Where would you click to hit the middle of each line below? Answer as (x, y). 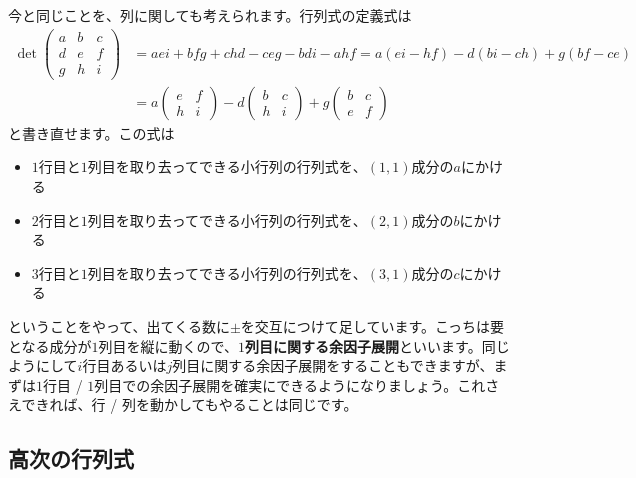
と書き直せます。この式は (91, 132)
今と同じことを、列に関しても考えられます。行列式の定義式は (210, 15)
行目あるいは (124, 365)
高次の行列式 (71, 458)
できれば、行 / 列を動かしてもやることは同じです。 (189, 404)
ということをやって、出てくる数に (119, 325)
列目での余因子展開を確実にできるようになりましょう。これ (290, 384)
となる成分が (50, 345)
